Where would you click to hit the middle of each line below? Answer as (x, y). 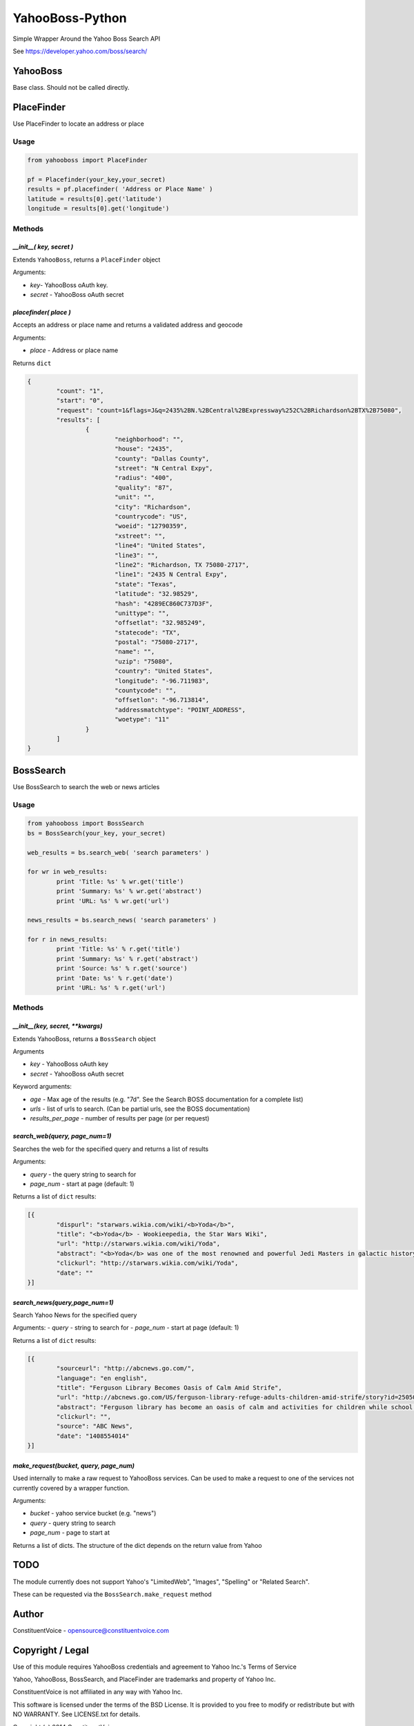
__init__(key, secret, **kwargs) (58, 1026)
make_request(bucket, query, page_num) (73, 1465)
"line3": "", (136, 555)
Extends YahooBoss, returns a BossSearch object (85, 1038)
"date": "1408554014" (93, 1436)
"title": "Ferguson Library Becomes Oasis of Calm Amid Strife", (169, 1387)
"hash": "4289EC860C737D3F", (164, 603)
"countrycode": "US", (151, 516)
